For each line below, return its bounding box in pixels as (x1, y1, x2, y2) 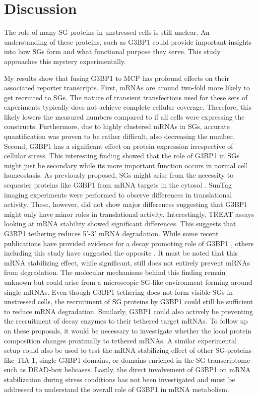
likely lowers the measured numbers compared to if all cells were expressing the (4, 111, 245, 122)
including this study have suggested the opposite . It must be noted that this (4, 248, 238, 258)
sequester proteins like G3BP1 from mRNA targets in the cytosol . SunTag (4, 180, 232, 190)
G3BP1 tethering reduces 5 (4, 228, 86, 238)
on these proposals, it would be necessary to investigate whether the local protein (4, 325, 252, 335)
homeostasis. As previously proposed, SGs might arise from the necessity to (4, 170, 234, 180)
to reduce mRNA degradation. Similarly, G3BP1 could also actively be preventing (4, 306, 253, 316)
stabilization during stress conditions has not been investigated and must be (4, 374, 235, 384)
